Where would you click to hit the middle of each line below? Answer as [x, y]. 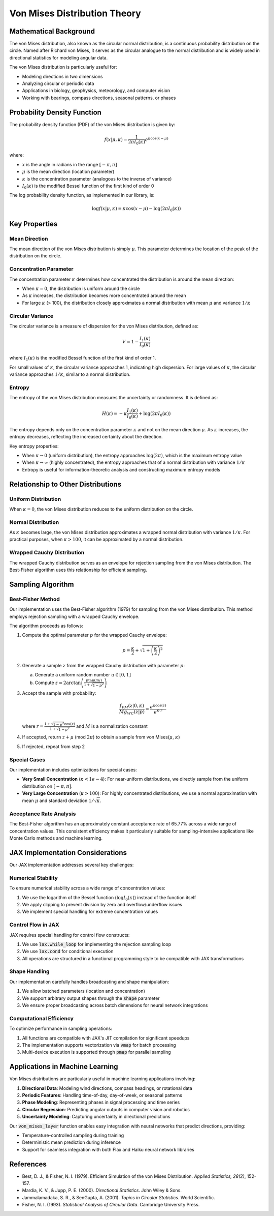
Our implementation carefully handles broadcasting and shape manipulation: [89, 982]
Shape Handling [29, 971]
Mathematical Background [52, 31]
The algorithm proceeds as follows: [46, 626]
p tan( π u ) [94, 680]
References [28, 1164]
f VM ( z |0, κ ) [132, 706]
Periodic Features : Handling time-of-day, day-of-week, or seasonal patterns [102, 1095]
